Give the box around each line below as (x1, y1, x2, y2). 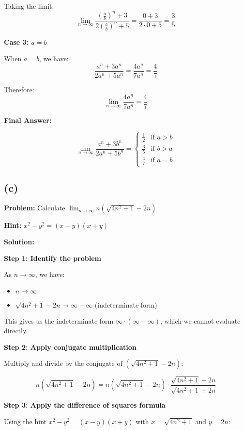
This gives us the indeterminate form (4, 316, 114, 326)
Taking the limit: (4, 1, 54, 11)
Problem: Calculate (4, 203, 65, 213)
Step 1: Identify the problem (4, 253, 101, 263)
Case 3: (4, 37, 29, 47)
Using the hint (4, 416, 46, 427)
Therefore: (4, 84, 34, 94)
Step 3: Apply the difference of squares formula (4, 400, 166, 410)
